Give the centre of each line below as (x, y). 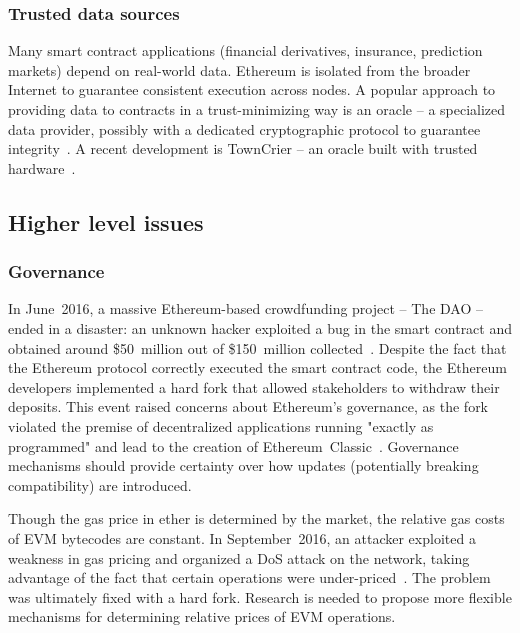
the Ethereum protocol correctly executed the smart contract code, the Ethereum (257, 367)
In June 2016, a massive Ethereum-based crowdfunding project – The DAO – (245, 308)
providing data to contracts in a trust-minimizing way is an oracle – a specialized (257, 109)
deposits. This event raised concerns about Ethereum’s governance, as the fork (248, 406)
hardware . (42, 167)
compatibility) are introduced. (100, 484)
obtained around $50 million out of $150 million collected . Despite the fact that (257, 347)
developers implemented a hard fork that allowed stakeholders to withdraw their (254, 386)
